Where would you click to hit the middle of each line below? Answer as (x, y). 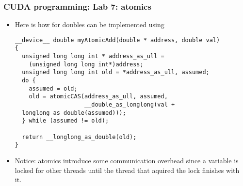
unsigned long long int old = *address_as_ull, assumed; (116, 72)
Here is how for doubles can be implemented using (89, 24)
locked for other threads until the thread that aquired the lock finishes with (127, 170)
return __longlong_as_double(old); (79, 137)
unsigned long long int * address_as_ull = (93, 56)
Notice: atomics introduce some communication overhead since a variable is (127, 160)
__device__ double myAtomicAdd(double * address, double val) (117, 40)
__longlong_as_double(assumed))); (70, 113)
